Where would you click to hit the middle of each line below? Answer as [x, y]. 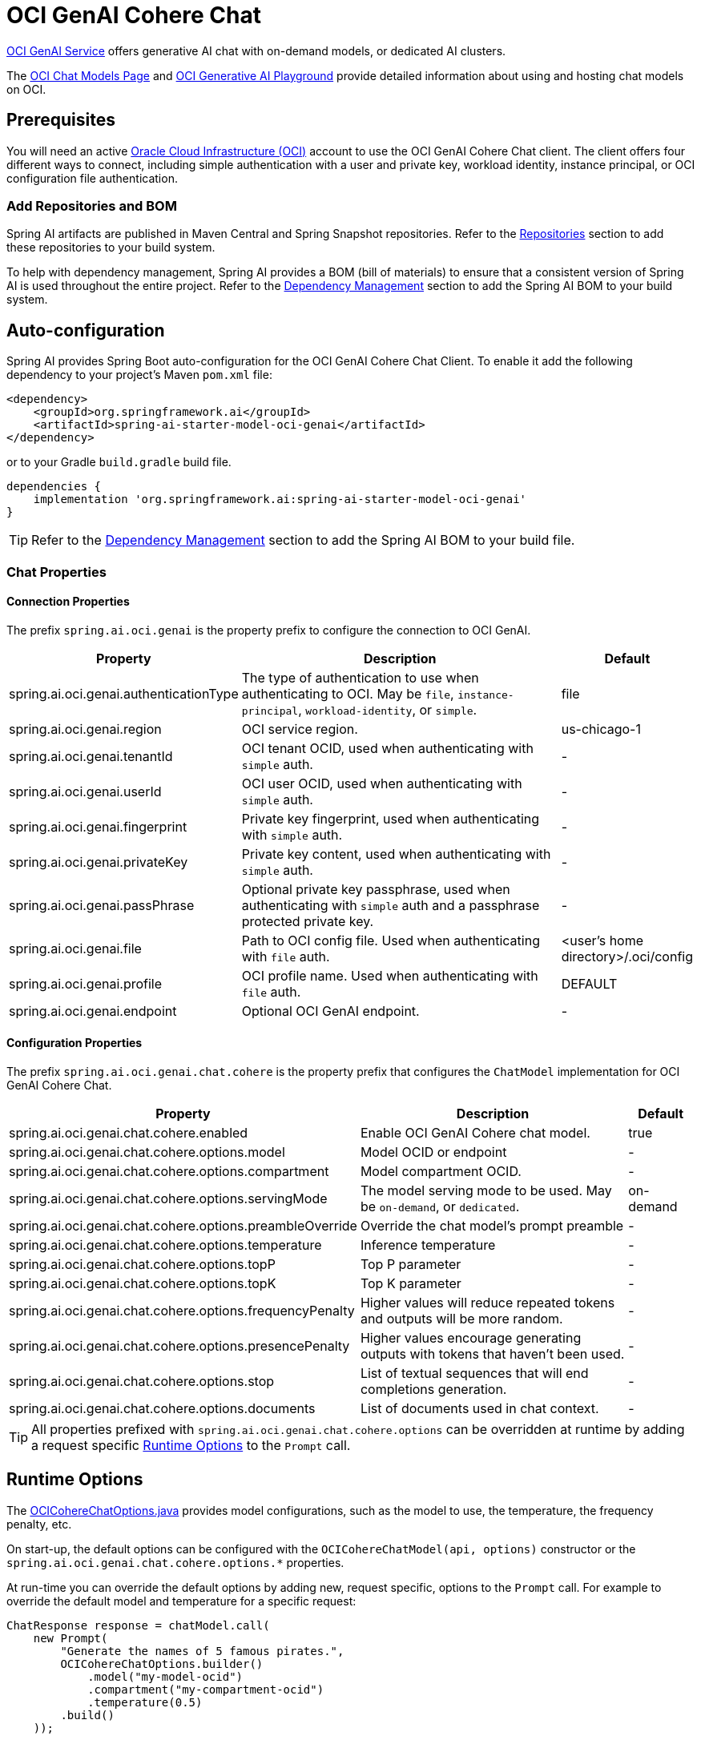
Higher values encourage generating [471, 1338]
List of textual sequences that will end [474, 1373]
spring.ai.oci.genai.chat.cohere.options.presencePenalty [179, 1346]
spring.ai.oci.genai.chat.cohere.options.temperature [165, 1245]
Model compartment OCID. [441, 1171]
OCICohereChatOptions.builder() [162, 1663]
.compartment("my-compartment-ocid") [206, 1689]
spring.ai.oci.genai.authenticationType [124, 693]
